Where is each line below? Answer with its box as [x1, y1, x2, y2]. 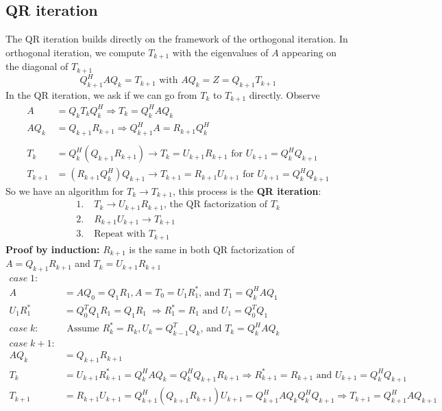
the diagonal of [5, 59, 69, 73]
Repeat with [94, 229, 146, 239]
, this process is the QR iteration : [172, 184, 321, 198]
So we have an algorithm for [5, 184, 124, 198]
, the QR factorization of [163, 200, 268, 210]
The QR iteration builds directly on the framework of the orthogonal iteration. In [5, 32, 348, 46]
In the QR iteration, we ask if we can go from [5, 88, 197, 102]
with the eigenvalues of [172, 45, 269, 59]
